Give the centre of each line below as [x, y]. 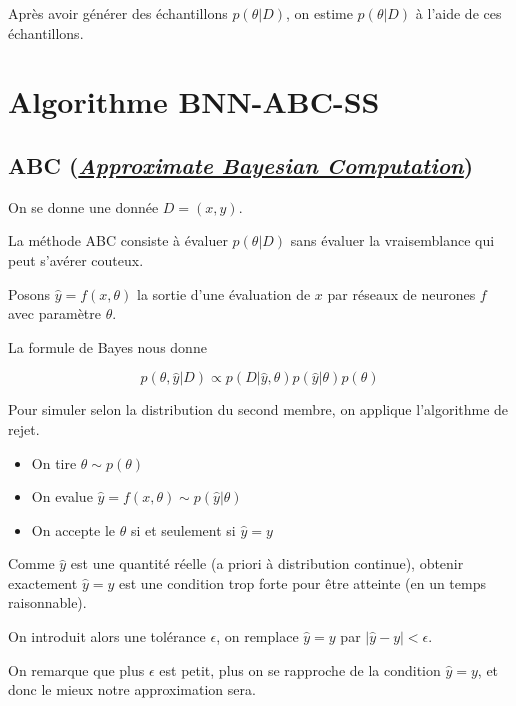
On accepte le [73, 529]
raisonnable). [47, 602]
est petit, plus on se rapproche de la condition [300, 669]
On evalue [62, 496]
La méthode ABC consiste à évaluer [118, 240]
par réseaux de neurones [401, 293]
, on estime [319, 13]
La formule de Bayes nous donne [107, 346]
